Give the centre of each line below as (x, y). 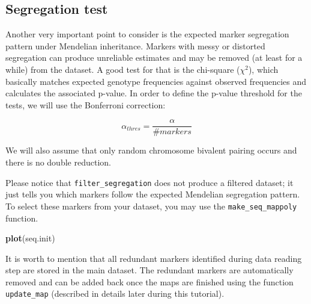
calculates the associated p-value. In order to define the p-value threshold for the (154, 93)
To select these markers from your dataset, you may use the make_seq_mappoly (151, 206)
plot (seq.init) (30, 238)
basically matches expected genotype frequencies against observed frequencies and (156, 81)
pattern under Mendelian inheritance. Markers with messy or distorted (135, 45)
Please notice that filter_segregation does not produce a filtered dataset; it (149, 182)
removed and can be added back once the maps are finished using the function (149, 281)
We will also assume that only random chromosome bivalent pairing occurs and (151, 150)
